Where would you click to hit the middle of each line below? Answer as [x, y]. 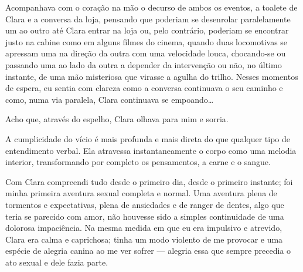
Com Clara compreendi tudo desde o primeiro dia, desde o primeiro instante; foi [149, 181]
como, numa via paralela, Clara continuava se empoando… [110, 99]
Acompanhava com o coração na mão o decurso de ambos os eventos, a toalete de [151, 7]
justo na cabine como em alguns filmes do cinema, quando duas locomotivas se [147, 41]
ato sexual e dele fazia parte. [57, 262]
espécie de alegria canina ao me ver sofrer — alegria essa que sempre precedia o [148, 251]
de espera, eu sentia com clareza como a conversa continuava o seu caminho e [144, 88]
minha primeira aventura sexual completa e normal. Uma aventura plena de [141, 193]
